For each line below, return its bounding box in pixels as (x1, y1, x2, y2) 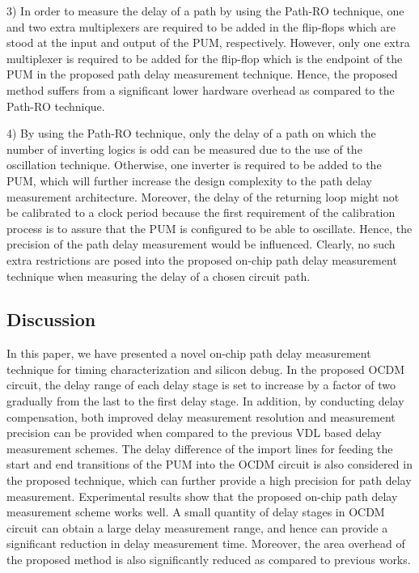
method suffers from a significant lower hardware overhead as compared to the (6, 81, 395, 98)
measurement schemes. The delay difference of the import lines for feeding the (6, 439, 393, 456)
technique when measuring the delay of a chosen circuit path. (6, 267, 311, 284)
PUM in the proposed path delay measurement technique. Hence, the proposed (6, 66, 398, 83)
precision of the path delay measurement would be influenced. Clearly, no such (6, 236, 396, 253)
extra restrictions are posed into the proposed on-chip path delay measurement (6, 251, 397, 268)
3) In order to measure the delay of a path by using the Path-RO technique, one (6, 2, 404, 19)
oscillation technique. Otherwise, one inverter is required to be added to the (6, 156, 382, 173)
